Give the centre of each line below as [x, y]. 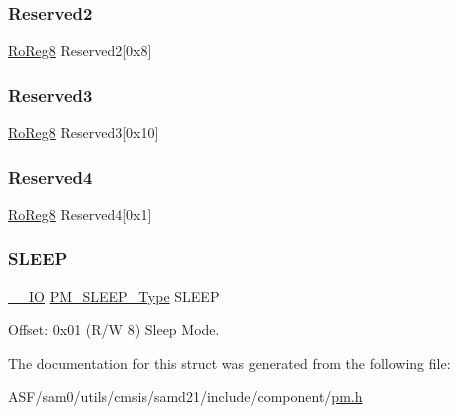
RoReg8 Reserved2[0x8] [80, 50]
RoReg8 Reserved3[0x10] [83, 132]
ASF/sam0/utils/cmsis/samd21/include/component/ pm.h [185, 396]
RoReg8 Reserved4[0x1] [80, 213]
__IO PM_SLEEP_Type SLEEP [114, 295]
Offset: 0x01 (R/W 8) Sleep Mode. [114, 329]
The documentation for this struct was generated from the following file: [229, 362]
